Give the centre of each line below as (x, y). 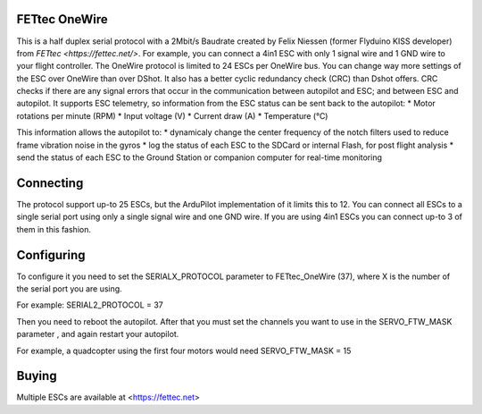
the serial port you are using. (69, 289)
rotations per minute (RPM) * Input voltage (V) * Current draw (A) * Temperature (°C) (172, 115)
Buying (37, 376)
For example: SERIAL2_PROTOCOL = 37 (90, 305)
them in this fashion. (54, 229)
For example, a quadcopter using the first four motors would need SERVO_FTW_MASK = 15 (184, 351)
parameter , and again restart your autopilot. (98, 334)
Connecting (50, 183)
